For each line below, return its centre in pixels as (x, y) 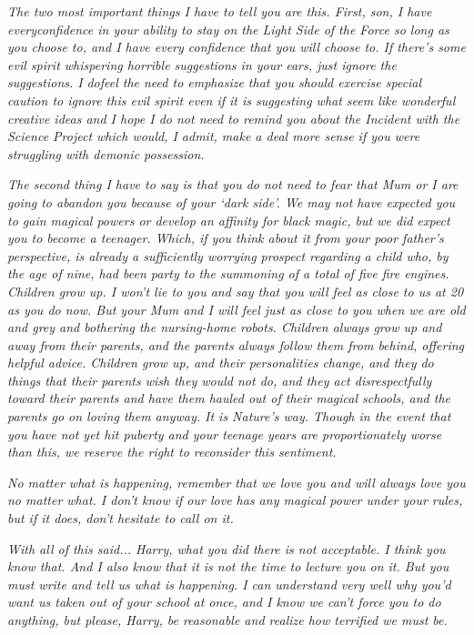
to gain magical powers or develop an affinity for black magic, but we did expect (229, 220)
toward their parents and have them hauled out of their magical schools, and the (229, 398)
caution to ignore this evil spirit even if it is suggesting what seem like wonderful (232, 100)
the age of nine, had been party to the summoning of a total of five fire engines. (228, 273)
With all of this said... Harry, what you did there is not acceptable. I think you (227, 548)
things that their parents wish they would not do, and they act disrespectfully (220, 380)
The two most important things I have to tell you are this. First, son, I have (220, 11)
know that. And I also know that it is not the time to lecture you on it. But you (228, 566)
